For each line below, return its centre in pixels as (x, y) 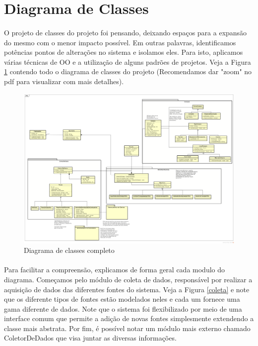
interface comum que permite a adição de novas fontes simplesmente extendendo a (129, 318)
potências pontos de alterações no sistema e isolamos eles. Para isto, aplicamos (124, 52)
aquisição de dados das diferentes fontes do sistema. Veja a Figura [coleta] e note (127, 289)
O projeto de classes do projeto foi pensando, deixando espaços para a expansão (126, 32)
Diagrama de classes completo (69, 250)
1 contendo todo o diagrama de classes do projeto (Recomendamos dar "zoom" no (128, 71)
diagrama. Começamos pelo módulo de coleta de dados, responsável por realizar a (128, 279)
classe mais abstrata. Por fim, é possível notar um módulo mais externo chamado (127, 328)
